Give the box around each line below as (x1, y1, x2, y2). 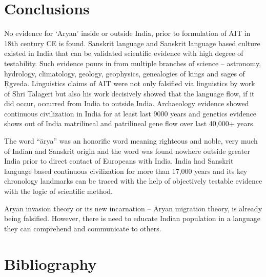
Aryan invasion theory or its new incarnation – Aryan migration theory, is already (4, 203, 262, 213)
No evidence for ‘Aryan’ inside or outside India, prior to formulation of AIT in (4, 28, 251, 38)
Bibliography (4, 253, 97, 274)
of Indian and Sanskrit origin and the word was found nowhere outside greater (4, 145, 251, 156)
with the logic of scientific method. (4, 186, 113, 196)
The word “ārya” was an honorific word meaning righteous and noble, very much (4, 135, 258, 146)
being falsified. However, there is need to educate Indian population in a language (4, 213, 260, 224)
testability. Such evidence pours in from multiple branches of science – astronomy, (4, 57, 261, 68)
